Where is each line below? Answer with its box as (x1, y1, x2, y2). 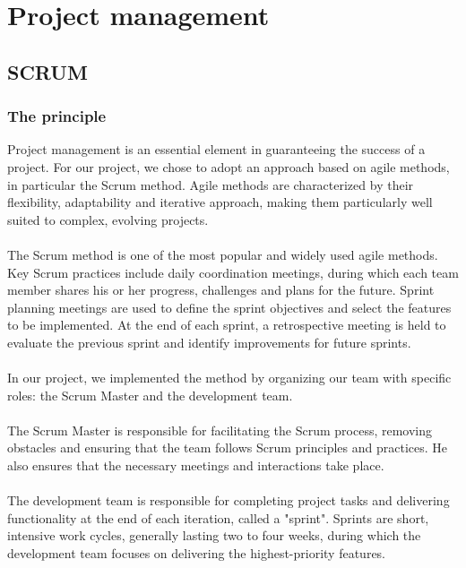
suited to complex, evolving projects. (7, 210, 209, 228)
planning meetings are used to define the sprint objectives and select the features (7, 297, 452, 316)
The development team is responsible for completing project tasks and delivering (7, 491, 450, 510)
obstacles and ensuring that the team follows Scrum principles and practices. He (7, 438, 447, 457)
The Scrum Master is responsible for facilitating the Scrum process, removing (7, 420, 433, 439)
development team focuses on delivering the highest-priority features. (7, 544, 386, 563)
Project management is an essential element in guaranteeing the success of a (7, 140, 426, 159)
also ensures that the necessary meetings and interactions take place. (7, 456, 384, 475)
